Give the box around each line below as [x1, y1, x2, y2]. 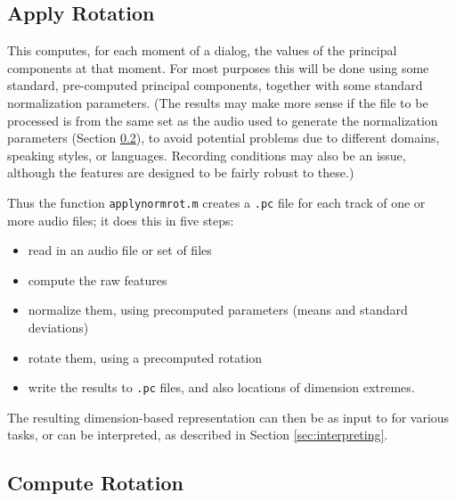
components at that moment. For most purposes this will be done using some [7, 58, 429, 77]
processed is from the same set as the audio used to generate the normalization [7, 111, 438, 129]
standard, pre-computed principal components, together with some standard [7, 76, 423, 94]
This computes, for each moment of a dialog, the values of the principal [7, 41, 397, 60]
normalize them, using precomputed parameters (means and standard [28, 300, 408, 319]
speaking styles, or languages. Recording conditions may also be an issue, [7, 145, 406, 164]
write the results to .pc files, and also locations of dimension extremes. [28, 378, 415, 397]
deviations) [28, 317, 89, 336]
